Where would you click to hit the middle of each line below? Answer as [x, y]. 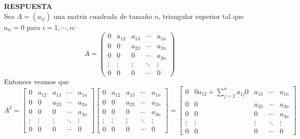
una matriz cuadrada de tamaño [103, 16]
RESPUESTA [28, 6]
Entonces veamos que [37, 81]
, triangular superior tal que [201, 16]
